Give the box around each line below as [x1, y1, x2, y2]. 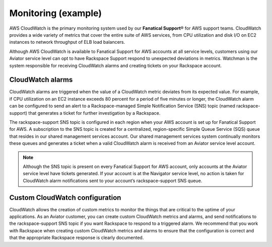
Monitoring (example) [9, 8, 102, 19]
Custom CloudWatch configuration [9, 193, 121, 202]
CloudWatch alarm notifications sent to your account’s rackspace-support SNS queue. [23, 178, 202, 184]
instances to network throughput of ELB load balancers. [9, 39, 125, 45]
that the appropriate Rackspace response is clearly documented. [9, 234, 144, 241]
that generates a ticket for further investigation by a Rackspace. [28, 110, 161, 116]
